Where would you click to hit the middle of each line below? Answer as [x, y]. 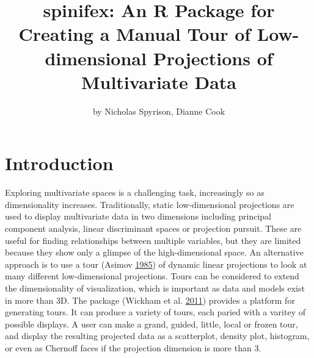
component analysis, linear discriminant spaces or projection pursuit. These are [153, 228]
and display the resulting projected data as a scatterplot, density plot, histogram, [157, 336]
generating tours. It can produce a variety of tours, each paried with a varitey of [155, 312]
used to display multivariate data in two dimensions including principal [138, 216]
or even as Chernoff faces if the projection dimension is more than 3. [133, 347]
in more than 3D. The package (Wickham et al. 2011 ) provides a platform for [150, 300]
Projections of [213, 58]
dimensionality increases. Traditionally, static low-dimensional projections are [150, 204]
